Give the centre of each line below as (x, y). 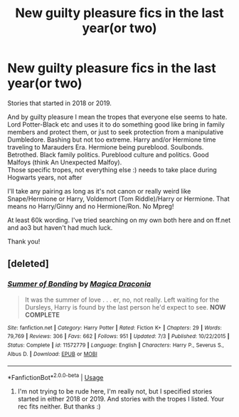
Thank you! (24, 241)
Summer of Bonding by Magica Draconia (79, 284)
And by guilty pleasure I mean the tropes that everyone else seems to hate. (117, 117)
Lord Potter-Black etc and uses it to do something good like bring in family (116, 124)
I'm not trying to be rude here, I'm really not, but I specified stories (115, 391)
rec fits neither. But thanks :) (59, 406)
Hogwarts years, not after (45, 177)
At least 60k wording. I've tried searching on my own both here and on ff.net (119, 220)
